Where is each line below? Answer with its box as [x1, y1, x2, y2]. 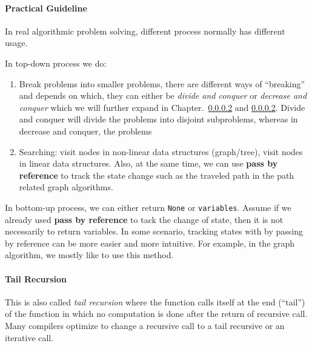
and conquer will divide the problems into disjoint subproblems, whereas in [19, 113, 298, 125]
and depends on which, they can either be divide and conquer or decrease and [19, 89, 307, 102]
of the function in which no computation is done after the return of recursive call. [5, 307, 308, 320]
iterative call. [5, 331, 54, 344]
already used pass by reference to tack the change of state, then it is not [5, 213, 284, 225]
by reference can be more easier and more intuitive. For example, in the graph [5, 236, 295, 249]
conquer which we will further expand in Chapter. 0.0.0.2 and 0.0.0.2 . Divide [19, 101, 305, 113]
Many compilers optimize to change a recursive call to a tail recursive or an [5, 319, 285, 331]
